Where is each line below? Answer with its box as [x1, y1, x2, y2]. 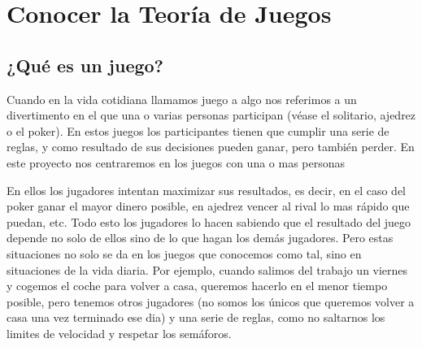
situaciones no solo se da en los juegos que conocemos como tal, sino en [7, 245, 362, 262]
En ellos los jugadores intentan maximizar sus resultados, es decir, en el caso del [7, 181, 406, 198]
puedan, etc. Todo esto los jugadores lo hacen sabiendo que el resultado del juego [7, 213, 411, 230]
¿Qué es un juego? [7, 52, 164, 77]
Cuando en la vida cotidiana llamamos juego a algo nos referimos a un [7, 90, 357, 107]
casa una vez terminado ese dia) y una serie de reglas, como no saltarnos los [7, 309, 385, 326]
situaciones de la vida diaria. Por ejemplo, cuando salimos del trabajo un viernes [7, 261, 408, 278]
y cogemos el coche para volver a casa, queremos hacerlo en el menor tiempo [7, 277, 388, 294]
